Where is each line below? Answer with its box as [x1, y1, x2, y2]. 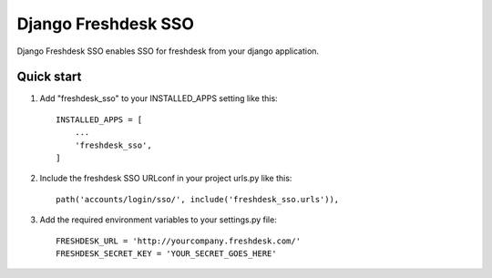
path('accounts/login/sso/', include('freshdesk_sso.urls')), [56, 194, 340, 204]
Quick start [16, 69, 82, 85]
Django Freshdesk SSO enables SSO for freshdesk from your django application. [16, 46, 319, 57]
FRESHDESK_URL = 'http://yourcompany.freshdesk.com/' [56, 235, 301, 246]
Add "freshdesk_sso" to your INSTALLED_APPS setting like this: [39, 93, 278, 104]
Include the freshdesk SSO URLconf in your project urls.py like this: [39, 173, 292, 184]
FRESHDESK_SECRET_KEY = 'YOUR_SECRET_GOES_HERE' [56, 248, 277, 259]
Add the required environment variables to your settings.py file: [39, 214, 277, 225]
